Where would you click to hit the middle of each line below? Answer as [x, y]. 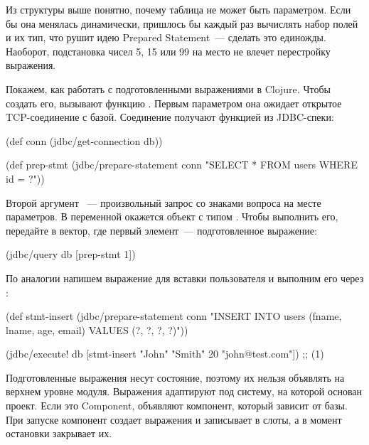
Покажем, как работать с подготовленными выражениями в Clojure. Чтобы [168, 89]
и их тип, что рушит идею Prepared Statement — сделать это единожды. [166, 37]
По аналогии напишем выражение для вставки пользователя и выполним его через [185, 278]
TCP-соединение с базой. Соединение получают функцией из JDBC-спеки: [170, 117]
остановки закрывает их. [59, 433]
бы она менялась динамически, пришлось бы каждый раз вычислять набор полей [182, 23]
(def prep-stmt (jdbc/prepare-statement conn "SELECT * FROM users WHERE [182, 165]
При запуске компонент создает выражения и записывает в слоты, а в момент [174, 419]
